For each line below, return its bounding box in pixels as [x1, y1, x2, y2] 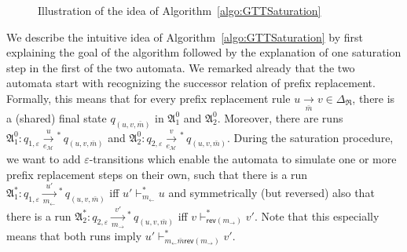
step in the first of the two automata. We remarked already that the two [6, 59, 355, 75]
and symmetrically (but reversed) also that [168, 184, 375, 201]
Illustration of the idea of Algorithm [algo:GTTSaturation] [38, 2, 321, 18]
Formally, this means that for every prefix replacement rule [6, 89, 291, 106]
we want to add [6, 151, 81, 167]
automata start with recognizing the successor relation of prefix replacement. [6, 75, 376, 91]
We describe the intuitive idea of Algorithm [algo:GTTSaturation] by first [6, 28, 363, 45]
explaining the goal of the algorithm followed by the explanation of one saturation [6, 44, 401, 60]
